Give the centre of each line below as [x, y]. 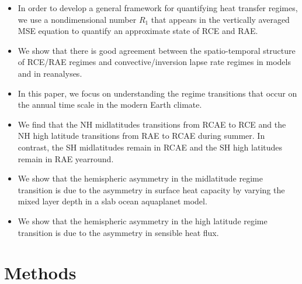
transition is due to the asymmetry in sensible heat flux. [118, 232]
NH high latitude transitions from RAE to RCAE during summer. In [141, 136]
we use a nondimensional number [77, 19]
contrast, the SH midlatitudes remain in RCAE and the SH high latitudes [150, 147]
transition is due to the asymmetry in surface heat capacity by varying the [151, 189]
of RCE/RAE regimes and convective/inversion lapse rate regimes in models [154, 62]
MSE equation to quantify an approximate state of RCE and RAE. [138, 31]
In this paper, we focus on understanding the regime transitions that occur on [157, 93]
